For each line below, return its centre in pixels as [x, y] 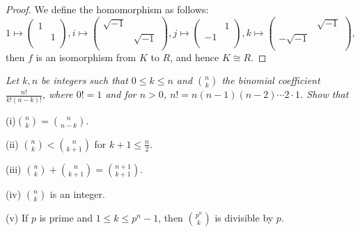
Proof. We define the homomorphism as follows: [107, 9]
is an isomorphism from [86, 57]
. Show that [324, 94]
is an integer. [77, 193]
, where [57, 94]
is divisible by [244, 217]
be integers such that [85, 80]
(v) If [17, 217]
